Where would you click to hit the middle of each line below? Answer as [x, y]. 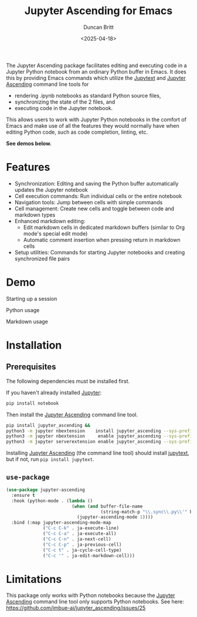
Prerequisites [31, 367]
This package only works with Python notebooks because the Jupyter [91, 595]
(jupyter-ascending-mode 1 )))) [115, 517]
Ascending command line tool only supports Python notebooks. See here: [95, 602]
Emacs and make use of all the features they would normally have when [93, 125]
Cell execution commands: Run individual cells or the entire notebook [98, 196]
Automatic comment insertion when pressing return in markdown [102, 240]
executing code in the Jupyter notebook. [64, 108]
